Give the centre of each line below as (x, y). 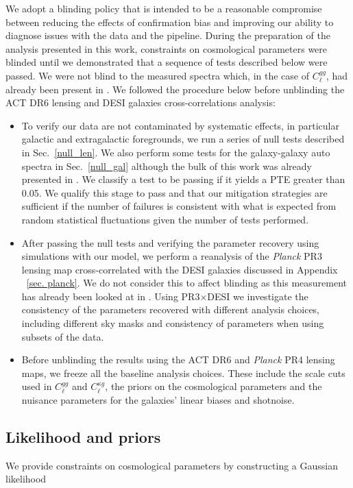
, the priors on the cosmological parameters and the (214, 386)
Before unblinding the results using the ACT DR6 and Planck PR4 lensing (178, 359)
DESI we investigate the (258, 296)
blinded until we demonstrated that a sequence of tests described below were (167, 62)
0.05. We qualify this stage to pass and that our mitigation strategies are (174, 192)
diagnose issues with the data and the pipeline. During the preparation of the (168, 35)
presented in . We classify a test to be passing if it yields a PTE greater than (183, 179)
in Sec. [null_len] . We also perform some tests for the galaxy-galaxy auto (176, 152)
